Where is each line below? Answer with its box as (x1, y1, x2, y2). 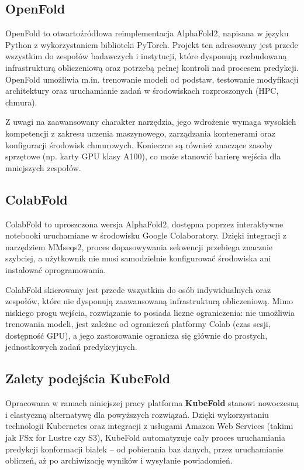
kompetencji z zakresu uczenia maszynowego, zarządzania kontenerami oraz (5, 127, 275, 139)
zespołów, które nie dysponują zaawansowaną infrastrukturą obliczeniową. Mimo (5, 295, 293, 307)
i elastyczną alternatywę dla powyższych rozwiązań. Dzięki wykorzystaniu (5, 408, 269, 420)
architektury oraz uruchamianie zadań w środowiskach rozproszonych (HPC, (5, 84, 279, 97)
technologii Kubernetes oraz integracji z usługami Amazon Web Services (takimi (5, 420, 293, 432)
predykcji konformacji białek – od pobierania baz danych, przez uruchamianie (5, 442, 284, 455)
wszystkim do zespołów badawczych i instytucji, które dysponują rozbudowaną (5, 50, 287, 62)
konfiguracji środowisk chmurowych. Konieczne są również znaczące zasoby (5, 138, 273, 151)
